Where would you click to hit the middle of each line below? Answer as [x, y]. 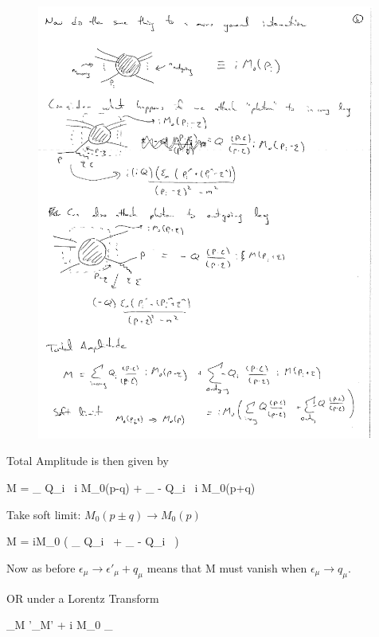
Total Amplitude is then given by [88, 461]
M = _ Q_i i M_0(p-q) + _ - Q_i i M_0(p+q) [131, 488]
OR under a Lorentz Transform [83, 598]
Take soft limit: [44, 514]
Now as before [41, 567]
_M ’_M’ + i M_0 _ [60, 625]
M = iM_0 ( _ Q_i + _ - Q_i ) [93, 541]
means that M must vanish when [227, 567]
